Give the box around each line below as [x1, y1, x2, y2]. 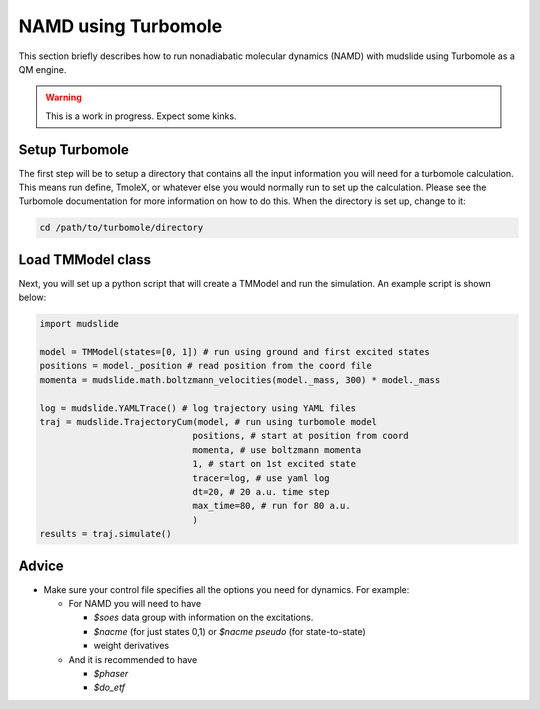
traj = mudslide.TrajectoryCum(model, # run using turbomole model [39, 416, 378, 427]
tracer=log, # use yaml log [192, 472, 330, 484]
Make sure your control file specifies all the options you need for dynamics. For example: [43, 583, 410, 595]
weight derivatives [93, 640, 170, 652]
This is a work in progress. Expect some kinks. [45, 110, 237, 122]
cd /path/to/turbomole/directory [39, 222, 204, 234]
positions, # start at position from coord [192, 430, 409, 442]
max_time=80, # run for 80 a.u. [192, 500, 351, 512]
